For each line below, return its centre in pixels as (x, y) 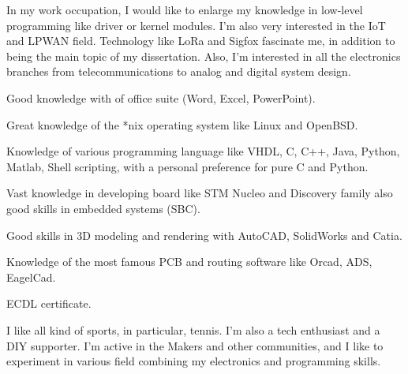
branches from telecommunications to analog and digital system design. (179, 71)
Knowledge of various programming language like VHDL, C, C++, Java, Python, (203, 151)
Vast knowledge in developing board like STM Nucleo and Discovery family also (200, 193)
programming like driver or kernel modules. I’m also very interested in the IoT (196, 25)
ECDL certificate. (49, 303)
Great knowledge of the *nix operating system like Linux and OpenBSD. (182, 124)
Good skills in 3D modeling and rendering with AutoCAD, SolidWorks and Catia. (204, 235)
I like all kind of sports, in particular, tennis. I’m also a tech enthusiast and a (193, 329)
